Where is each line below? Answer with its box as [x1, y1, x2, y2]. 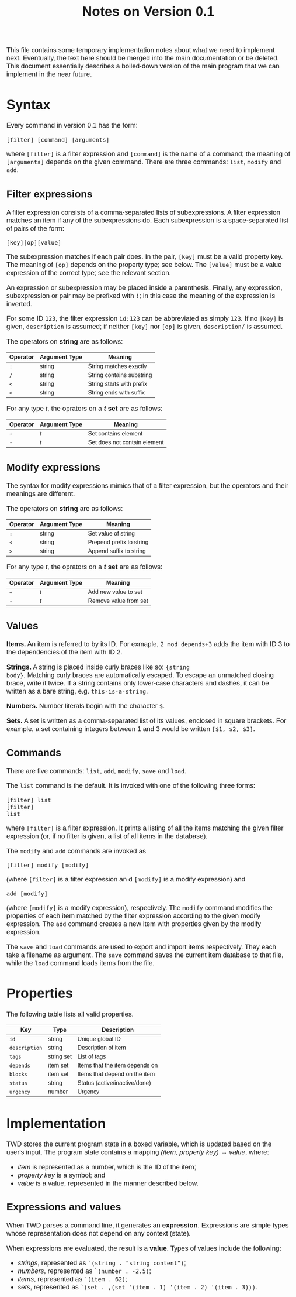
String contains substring [88, 371, 152, 379]
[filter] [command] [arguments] [6, 136, 110, 143]
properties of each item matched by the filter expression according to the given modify [6, 912, 261, 920]
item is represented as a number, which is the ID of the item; [18, 1162, 197, 1171]
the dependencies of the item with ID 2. [6, 648, 123, 657]
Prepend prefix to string [88, 539, 149, 546]
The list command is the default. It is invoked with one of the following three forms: [6, 781, 256, 790]
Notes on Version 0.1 [82, 4, 215, 19]
